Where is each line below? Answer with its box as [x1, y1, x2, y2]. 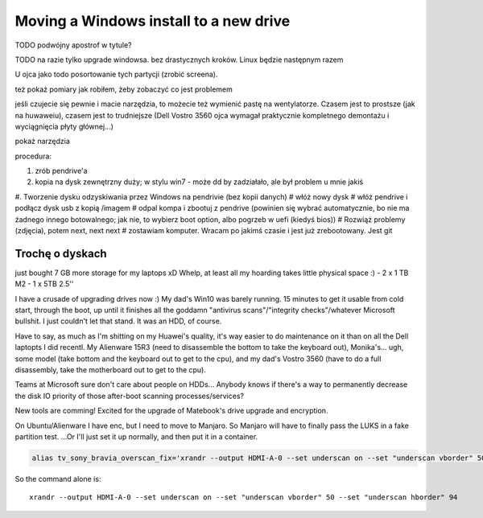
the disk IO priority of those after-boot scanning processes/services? [14, 391, 245, 401]
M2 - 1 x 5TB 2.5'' [14, 279, 74, 289]
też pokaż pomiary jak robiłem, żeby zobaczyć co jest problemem [14, 84, 233, 94]
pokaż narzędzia [14, 137, 70, 146]
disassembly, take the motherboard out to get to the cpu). [14, 365, 207, 375]
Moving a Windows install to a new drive [14, 12, 291, 30]
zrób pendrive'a [35, 166, 88, 176]
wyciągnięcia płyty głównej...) [14, 121, 114, 131]
